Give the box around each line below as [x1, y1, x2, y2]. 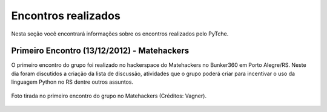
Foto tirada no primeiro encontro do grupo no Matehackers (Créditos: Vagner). [11, 92, 207, 99]
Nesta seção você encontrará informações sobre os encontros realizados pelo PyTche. [11, 30, 229, 37]
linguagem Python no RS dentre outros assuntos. [11, 78, 133, 86]
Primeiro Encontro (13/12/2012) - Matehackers [11, 46, 190, 56]
